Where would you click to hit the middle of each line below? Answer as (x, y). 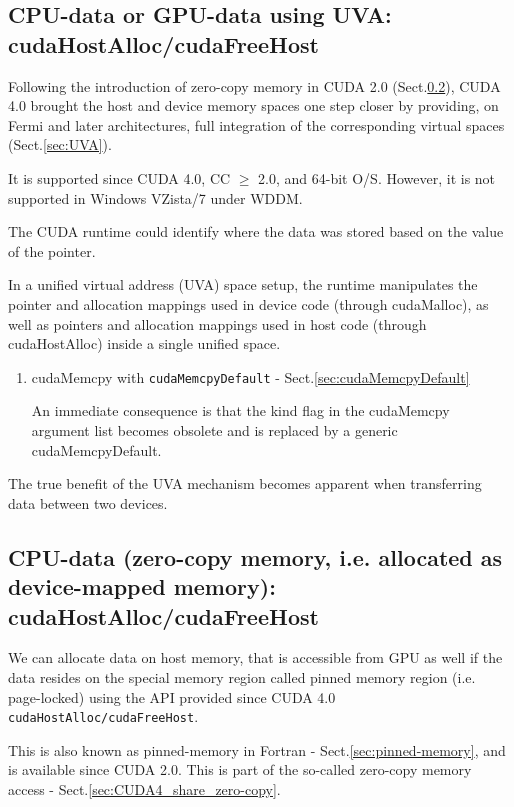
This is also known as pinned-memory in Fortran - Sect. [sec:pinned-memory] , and (257, 749)
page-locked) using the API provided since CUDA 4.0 (172, 696)
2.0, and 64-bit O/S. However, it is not (377, 177)
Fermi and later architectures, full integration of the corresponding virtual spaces (256, 124)
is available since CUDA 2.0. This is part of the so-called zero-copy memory (240, 769)
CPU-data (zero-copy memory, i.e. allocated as (255, 556)
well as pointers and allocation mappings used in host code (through (217, 323)
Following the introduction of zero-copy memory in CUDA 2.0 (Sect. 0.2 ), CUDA (254, 85)
